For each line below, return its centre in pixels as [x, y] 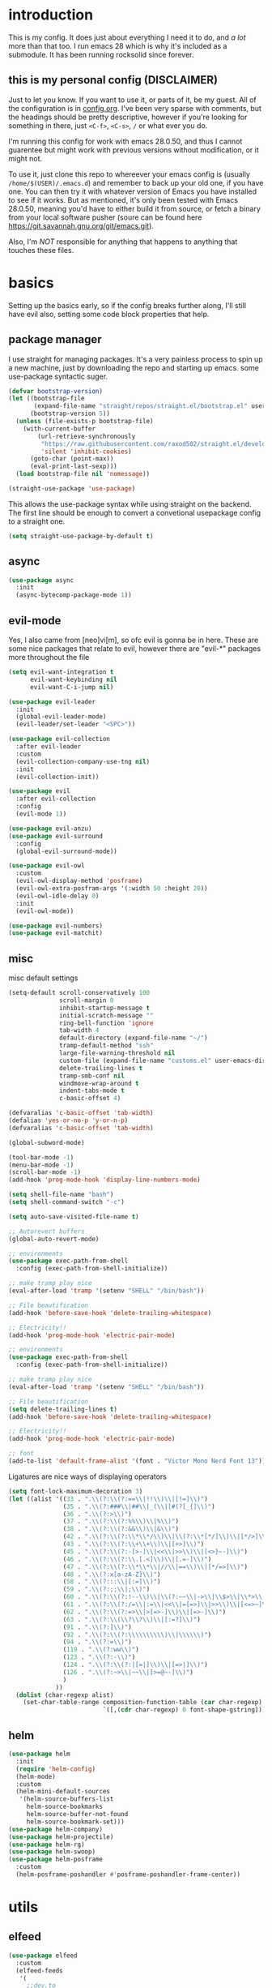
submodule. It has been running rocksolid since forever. [101, 54]
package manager [55, 339]
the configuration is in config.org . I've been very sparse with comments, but [135, 108]
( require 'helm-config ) [55, 1769]
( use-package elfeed [43, 1956]
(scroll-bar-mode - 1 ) [45, 1172]
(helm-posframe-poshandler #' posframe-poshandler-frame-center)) [128, 1874]
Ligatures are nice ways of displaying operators [88, 1476]
